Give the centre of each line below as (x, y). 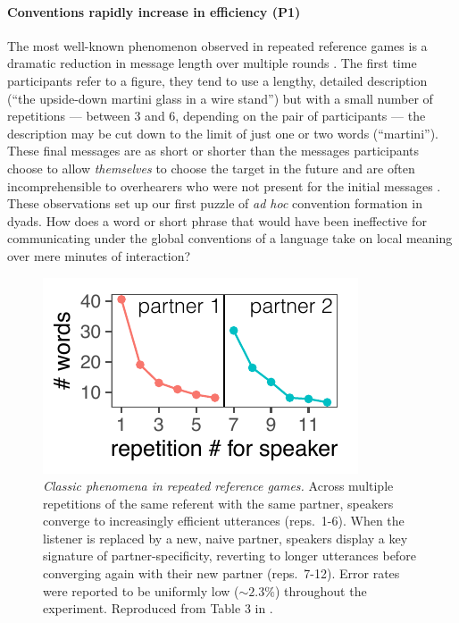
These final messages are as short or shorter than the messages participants (213, 151)
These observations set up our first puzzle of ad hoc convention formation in (215, 203)
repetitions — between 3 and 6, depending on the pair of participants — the (217, 116)
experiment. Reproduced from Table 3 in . (158, 608)
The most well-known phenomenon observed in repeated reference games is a (217, 45)
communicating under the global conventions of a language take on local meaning (230, 238)
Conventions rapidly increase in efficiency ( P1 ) (154, 11)
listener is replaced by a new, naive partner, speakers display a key (225, 538)
